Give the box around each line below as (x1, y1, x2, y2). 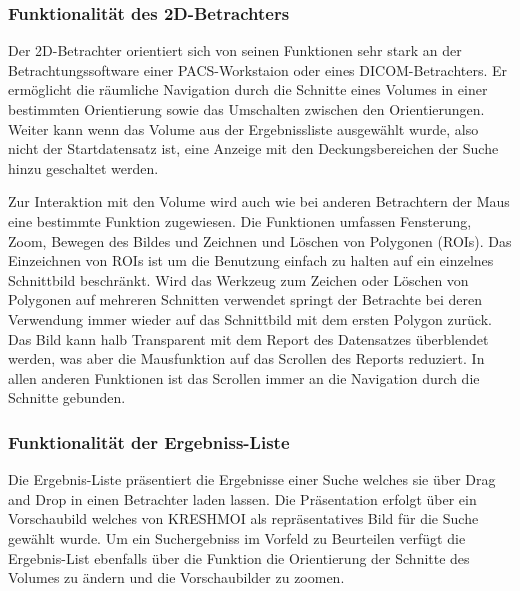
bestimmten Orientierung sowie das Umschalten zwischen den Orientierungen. (8, 99, 485, 119)
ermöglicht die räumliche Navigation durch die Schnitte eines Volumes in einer (8, 79, 488, 100)
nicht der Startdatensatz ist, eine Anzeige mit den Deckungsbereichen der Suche (8, 138, 499, 159)
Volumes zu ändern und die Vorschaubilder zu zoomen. (8, 567, 345, 588)
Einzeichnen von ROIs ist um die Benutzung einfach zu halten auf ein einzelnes (8, 250, 494, 271)
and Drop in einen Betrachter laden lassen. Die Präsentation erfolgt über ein (8, 488, 477, 509)
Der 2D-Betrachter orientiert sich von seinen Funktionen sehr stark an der (8, 40, 462, 61)
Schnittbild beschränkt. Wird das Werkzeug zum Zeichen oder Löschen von (8, 269, 469, 290)
